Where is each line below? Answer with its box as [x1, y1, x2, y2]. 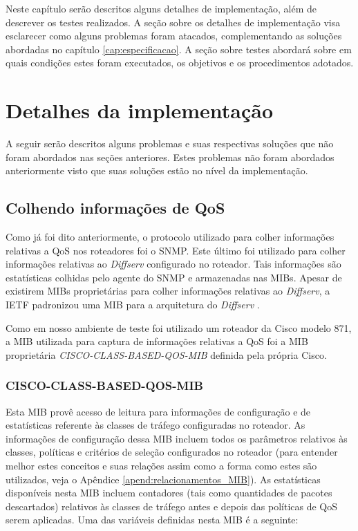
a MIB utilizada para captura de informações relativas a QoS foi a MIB [6, 334, 308, 348]
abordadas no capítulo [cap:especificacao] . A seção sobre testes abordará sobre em [6, 41, 352, 56]
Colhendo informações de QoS [6, 197, 225, 218]
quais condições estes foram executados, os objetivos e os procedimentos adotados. [6, 55, 354, 70]
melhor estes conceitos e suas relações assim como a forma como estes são [6, 458, 317, 473]
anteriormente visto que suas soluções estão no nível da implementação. [6, 163, 308, 178]
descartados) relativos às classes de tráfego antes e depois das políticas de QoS [6, 499, 338, 513]
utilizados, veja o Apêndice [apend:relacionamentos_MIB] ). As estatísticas [6, 472, 321, 486]
